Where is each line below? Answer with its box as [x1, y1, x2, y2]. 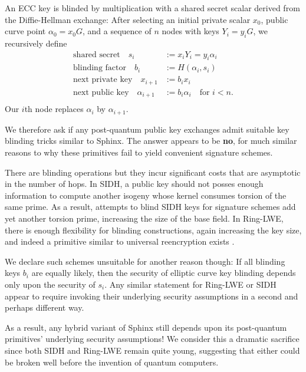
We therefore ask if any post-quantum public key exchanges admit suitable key [5, 123, 289, 135]
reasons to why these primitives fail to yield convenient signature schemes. [5, 146, 273, 159]
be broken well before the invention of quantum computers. [5, 355, 219, 368]
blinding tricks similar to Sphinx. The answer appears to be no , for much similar [5, 134, 297, 147]
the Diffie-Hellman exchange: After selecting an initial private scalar [5, 13, 251, 25]
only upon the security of [5, 278, 96, 291]
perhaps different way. [5, 301, 84, 314]
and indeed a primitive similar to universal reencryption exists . [5, 235, 235, 248]
